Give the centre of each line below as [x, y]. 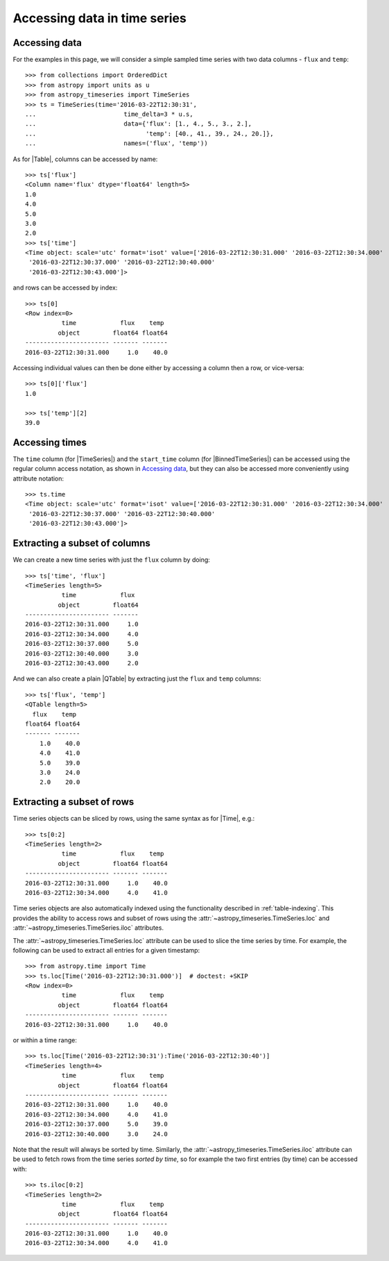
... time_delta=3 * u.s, [109, 114]
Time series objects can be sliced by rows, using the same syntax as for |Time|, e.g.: [134, 819]
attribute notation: [38, 478]
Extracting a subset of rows [74, 802]
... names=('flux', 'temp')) [116, 143]
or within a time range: [45, 1040]
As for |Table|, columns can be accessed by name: [85, 159]
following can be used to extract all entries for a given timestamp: [106, 950]
